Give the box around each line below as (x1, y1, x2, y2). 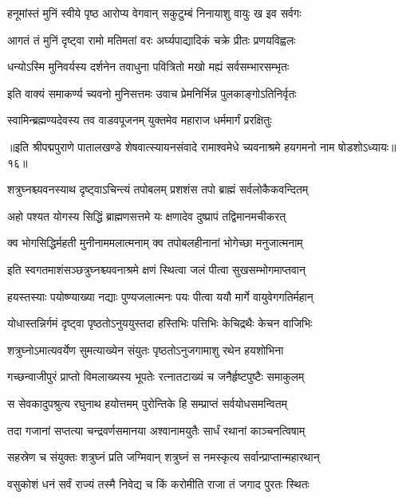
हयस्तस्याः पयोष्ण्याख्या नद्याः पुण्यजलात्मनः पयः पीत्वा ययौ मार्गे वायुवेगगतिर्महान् (7, 288, 313, 304)
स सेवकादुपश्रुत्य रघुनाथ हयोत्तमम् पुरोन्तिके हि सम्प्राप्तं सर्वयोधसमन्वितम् (7, 394, 287, 411)
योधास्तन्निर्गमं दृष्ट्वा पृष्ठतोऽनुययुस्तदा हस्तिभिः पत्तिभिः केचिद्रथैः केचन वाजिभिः (7, 315, 313, 331)
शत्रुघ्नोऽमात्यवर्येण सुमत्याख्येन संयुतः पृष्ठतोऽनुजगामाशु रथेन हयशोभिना (7, 341, 284, 358)
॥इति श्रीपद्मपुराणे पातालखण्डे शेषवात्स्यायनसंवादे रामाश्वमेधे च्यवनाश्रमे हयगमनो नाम (7, 138, 335, 155)
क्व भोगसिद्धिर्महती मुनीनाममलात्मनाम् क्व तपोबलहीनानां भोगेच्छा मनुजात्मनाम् (7, 234, 303, 251)
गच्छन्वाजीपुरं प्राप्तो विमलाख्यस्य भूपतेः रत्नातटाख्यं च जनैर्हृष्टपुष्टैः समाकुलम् (7, 368, 305, 385)
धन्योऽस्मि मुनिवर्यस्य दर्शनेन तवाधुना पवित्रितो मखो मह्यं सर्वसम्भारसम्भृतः (7, 58, 290, 75)
